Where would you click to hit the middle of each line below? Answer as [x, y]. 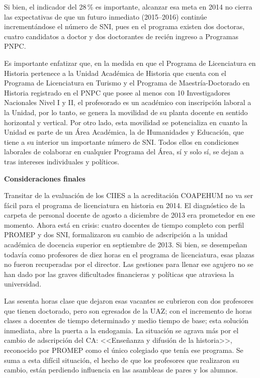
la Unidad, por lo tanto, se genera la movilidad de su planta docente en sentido [126, 112]
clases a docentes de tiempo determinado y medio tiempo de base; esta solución [126, 320]
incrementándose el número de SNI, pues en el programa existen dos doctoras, [124, 26]
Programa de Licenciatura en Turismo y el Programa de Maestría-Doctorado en [127, 83]
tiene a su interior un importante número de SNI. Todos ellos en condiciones [122, 141]
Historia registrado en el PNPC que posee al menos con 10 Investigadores [117, 92]
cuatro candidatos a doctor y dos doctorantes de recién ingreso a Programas [121, 36]
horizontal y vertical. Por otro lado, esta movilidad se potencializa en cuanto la [126, 122]
